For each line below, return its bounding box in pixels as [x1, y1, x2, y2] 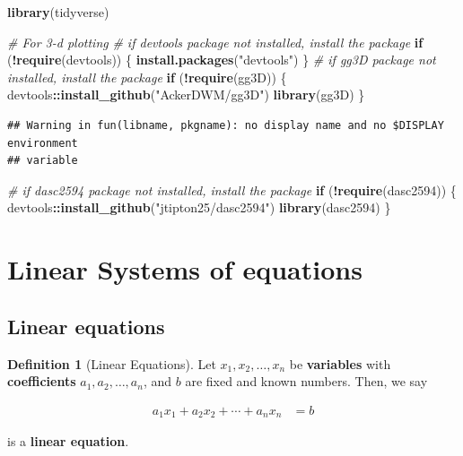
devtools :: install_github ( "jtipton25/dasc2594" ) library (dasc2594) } [7, 198, 391, 217]
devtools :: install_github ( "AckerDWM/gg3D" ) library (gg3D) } [7, 85, 365, 104]
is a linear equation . [7, 432, 129, 451]
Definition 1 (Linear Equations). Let [7, 354, 216, 373]
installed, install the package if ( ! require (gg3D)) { [7, 67, 287, 86]
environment [7, 136, 78, 150]
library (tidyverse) [7, 3, 109, 21]
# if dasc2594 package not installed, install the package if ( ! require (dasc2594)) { [7, 180, 457, 199]
